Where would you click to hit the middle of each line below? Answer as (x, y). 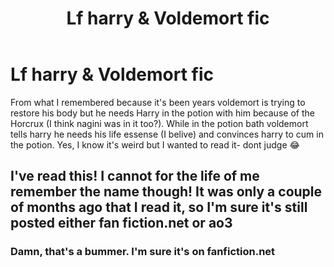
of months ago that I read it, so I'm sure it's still (159, 207)
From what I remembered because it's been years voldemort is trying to (158, 102)
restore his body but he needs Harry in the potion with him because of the (162, 113)
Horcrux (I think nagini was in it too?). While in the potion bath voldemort (159, 123)
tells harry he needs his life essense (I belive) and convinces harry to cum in (167, 134)
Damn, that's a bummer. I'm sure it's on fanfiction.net (143, 252)
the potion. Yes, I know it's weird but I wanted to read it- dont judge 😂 (155, 144)
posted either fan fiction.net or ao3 (121, 223)
